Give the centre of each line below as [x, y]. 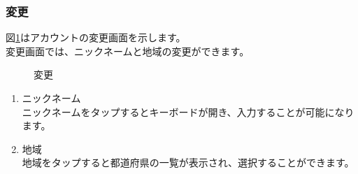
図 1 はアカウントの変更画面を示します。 [96, 37]
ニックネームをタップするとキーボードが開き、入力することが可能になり [188, 111]
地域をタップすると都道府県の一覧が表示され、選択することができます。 [188, 162]
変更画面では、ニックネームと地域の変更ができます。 [128, 51]
